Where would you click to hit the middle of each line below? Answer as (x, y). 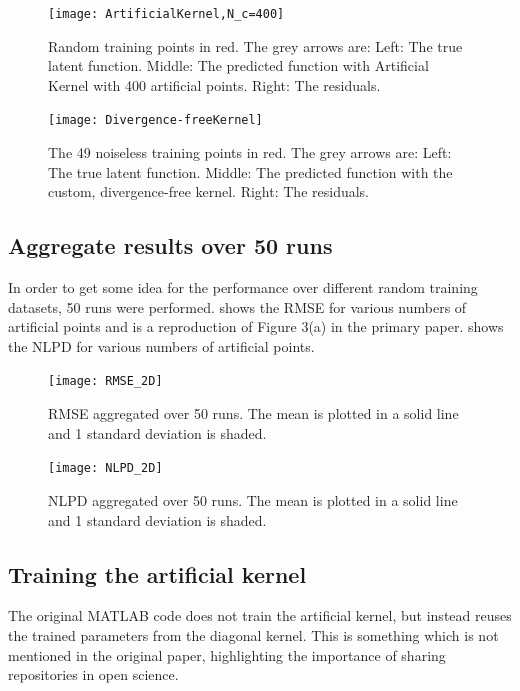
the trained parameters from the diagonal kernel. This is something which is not (253, 634)
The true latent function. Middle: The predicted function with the (250, 171)
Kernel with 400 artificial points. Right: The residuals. (214, 84)
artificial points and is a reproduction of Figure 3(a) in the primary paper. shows (256, 326)
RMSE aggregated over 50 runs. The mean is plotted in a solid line (253, 413)
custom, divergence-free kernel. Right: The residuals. (209, 191)
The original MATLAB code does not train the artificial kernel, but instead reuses (260, 615)
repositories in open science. (93, 674)
